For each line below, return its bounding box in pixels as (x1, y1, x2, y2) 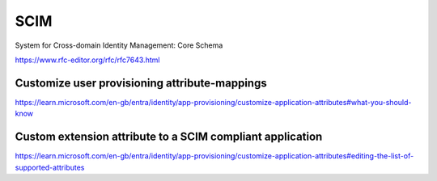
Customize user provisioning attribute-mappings (15, 76, 267, 90)
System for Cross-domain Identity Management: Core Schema (15, 40, 223, 50)
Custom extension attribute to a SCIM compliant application (15, 130, 323, 144)
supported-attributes (15, 162, 85, 172)
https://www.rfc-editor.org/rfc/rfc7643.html (15, 55, 160, 65)
